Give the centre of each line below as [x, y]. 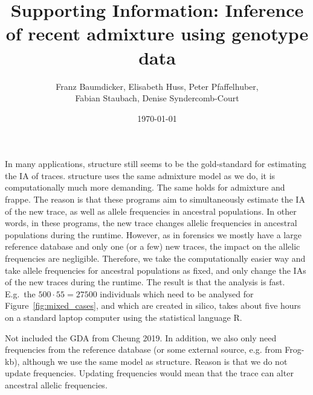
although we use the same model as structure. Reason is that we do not [155, 361]
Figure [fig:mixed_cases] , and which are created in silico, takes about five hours [153, 305]
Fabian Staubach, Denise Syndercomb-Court [157, 98]
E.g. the [20, 293]
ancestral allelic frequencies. [56, 384]
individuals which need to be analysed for [177, 293]
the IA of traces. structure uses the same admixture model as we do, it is [140, 175]
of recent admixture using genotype [157, 33]
